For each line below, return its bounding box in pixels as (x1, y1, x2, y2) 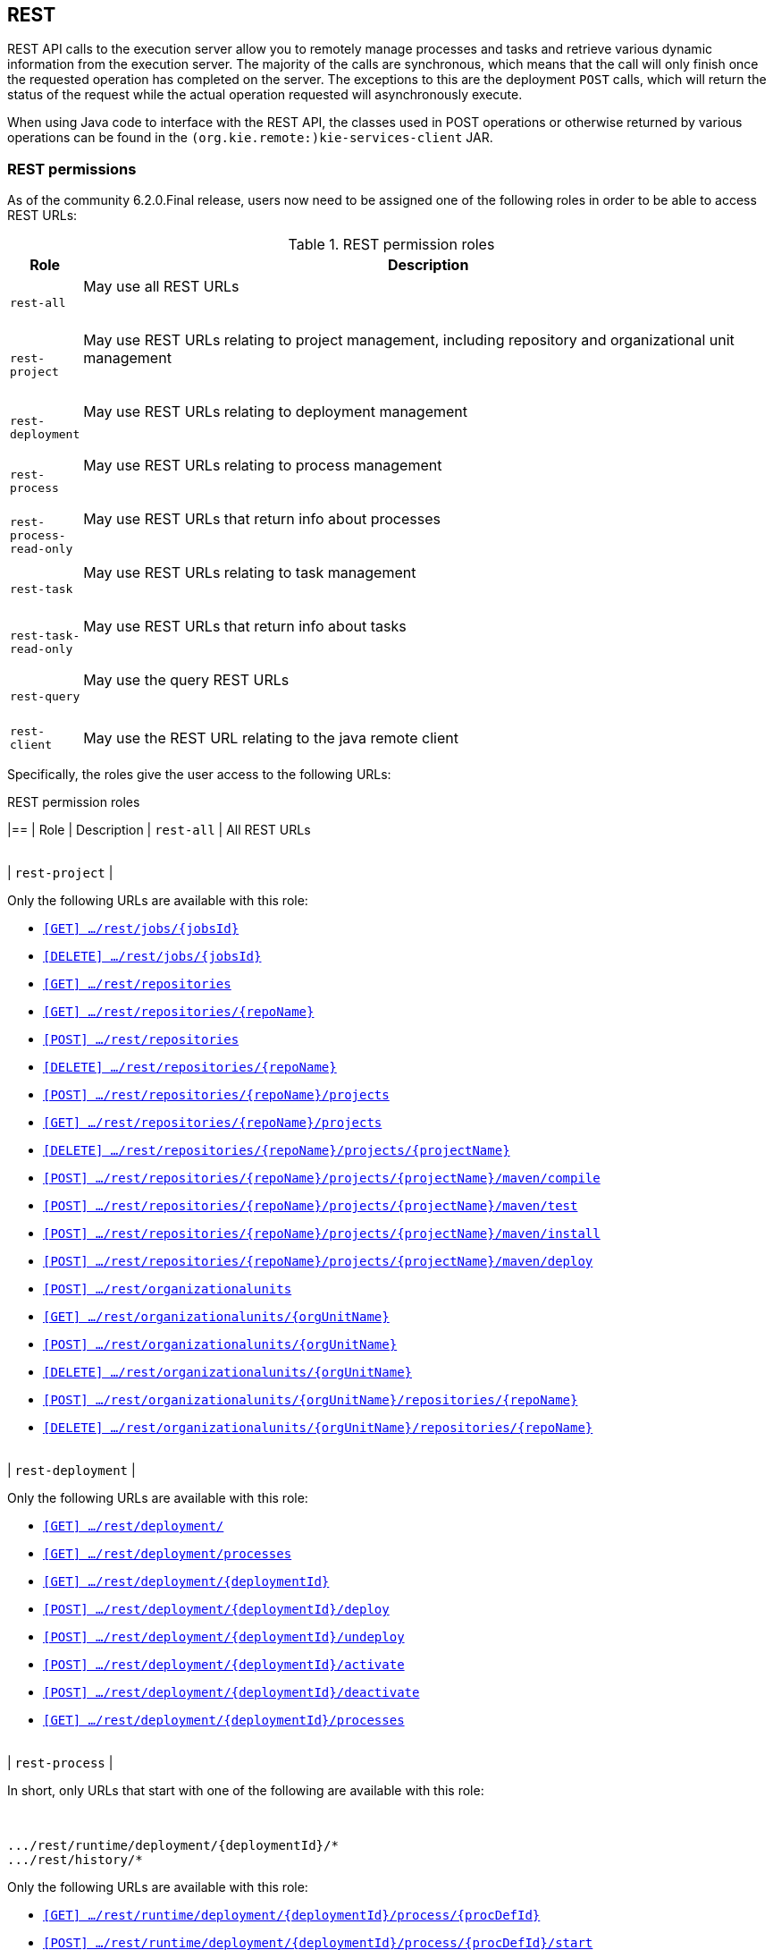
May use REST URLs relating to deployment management (83, 403, 468, 421)
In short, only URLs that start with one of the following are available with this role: (7, 1783, 484, 1799)
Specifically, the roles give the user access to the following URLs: (7, 767, 391, 783)
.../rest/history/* (7, 1852, 143, 1868)
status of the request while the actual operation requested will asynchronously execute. (7, 87, 523, 103)
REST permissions (7, 159, 137, 178)
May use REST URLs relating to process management (83, 456, 442, 475)
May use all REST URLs (83, 277, 239, 296)
